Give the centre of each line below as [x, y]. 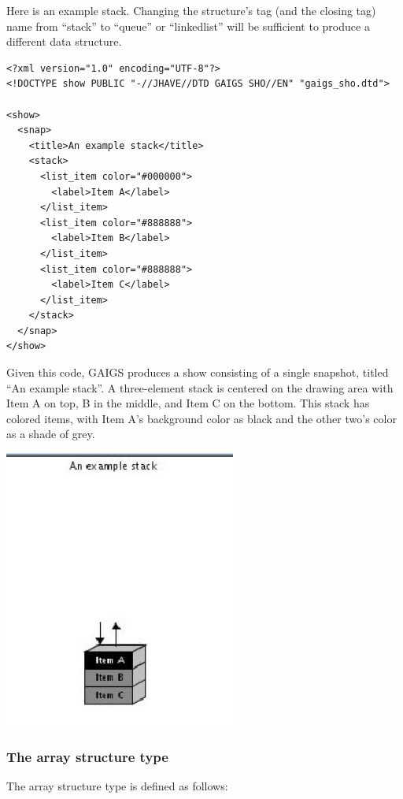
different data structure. [64, 41]
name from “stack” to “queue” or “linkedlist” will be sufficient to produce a [188, 26]
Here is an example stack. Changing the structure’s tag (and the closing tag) [191, 10]
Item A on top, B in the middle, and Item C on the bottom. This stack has [188, 403]
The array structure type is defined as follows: [117, 786]
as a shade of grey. [51, 434]
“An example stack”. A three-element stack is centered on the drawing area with [200, 387]
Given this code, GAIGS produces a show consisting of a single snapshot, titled [198, 372]
